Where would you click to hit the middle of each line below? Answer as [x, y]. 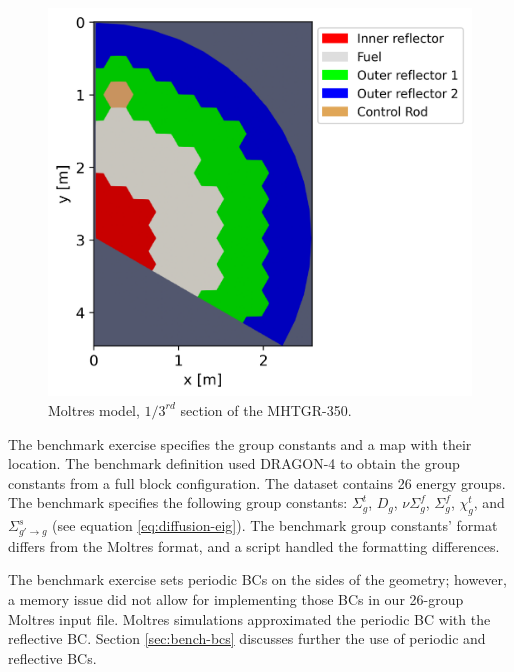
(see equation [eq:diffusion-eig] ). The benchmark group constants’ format [275, 525]
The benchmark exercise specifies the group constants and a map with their [240, 443]
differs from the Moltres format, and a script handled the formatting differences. [254, 545]
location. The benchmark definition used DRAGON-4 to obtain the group [234, 463]
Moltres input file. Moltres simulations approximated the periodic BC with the [249, 618]
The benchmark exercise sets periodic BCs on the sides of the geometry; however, [257, 579]
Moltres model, [94, 409]
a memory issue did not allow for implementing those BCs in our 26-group [236, 599]
